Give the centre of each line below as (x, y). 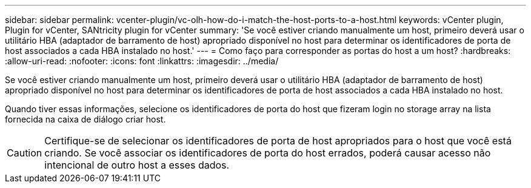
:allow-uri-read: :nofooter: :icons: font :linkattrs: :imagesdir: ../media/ (142, 61)
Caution (25, 153)
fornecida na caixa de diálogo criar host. (85, 119)
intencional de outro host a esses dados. (137, 165)
